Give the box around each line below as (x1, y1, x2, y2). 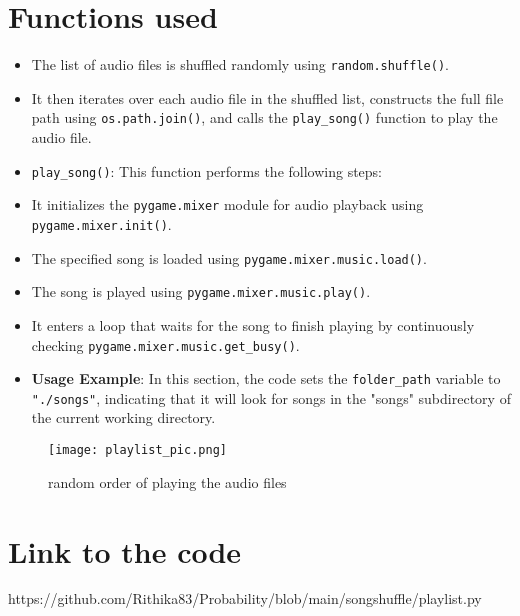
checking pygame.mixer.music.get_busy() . (31, 334, 300, 355)
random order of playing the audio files (48, 471, 287, 492)
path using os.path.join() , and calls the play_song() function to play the (31, 107, 498, 128)
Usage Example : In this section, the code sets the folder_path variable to (31, 368, 501, 389)
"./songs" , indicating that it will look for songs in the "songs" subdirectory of (31, 387, 511, 408)
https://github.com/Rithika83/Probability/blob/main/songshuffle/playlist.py (8, 588, 482, 609)
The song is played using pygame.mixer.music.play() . (31, 281, 371, 302)
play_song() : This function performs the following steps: (31, 160, 383, 181)
